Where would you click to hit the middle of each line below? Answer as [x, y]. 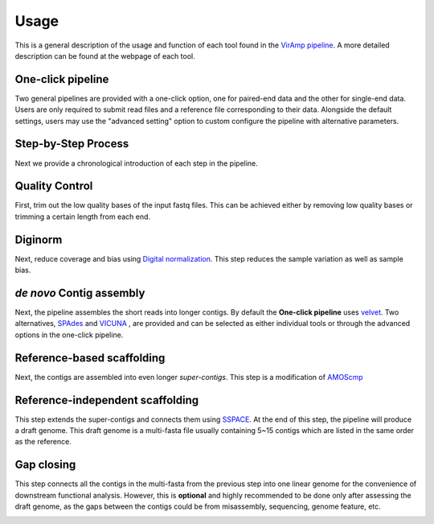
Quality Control [54, 186]
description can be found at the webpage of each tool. [105, 56]
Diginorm [39, 239]
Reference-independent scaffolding [107, 400]
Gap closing [45, 465]
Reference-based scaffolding [90, 358]
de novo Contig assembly [80, 293]
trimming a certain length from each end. [83, 217]
